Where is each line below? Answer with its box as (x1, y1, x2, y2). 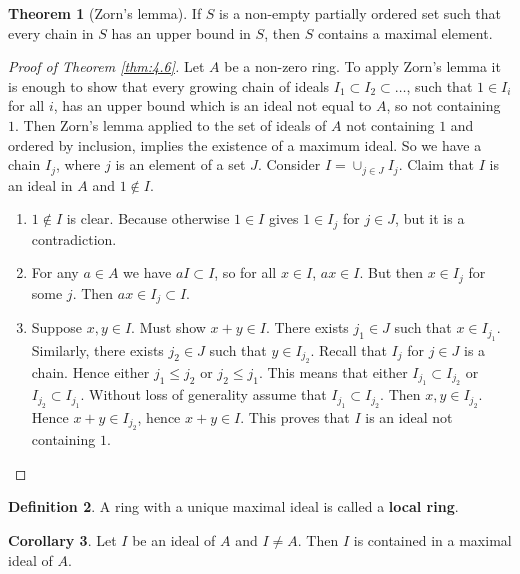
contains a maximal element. (317, 22, 493, 43)
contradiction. (31, 228, 117, 249)
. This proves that (240, 406, 350, 427)
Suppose (31, 317, 83, 338)
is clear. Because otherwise (66, 208, 230, 229)
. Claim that (398, 154, 475, 175)
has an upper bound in (111, 22, 251, 43)
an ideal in (8, 174, 73, 195)
